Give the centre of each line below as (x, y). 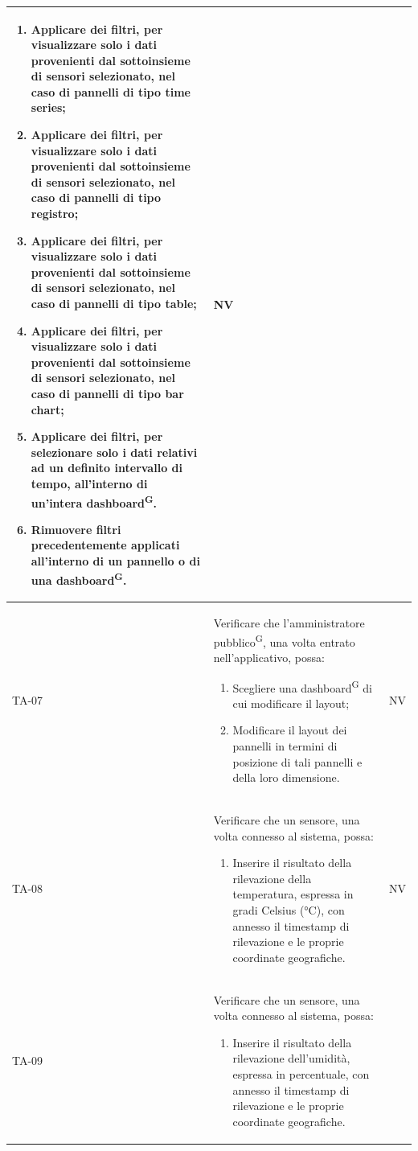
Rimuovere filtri (76, 529)
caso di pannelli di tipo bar (107, 393)
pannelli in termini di (285, 745)
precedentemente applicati (105, 545)
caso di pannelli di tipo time (111, 91)
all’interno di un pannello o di (115, 560)
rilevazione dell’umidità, (291, 1058)
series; (48, 107)
